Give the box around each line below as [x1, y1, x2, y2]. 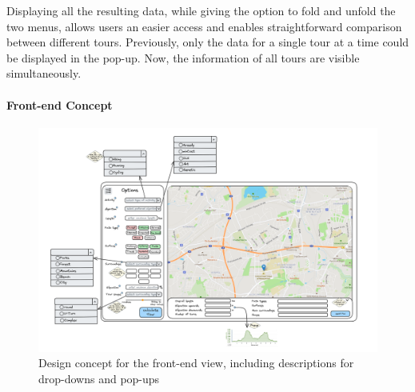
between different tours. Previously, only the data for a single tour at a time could [6, 34, 409, 50]
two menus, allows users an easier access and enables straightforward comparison [6, 18, 402, 34]
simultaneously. [6, 65, 82, 82]
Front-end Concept [6, 96, 113, 113]
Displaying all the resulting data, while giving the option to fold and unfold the [6, 2, 396, 18]
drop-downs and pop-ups [38, 370, 160, 386]
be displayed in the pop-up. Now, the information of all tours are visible [6, 49, 360, 66]
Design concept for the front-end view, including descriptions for [38, 354, 354, 371]
